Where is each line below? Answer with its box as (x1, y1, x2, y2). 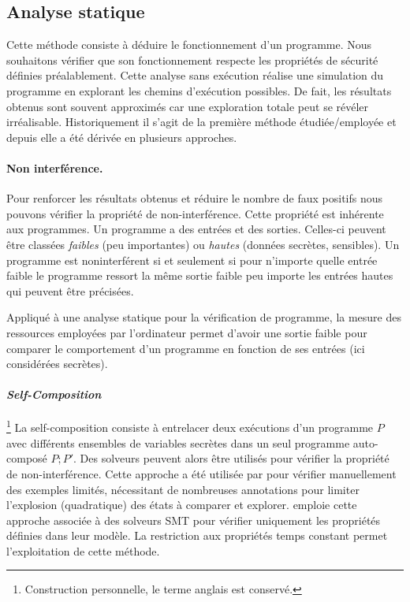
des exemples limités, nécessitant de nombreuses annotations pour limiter (6, 481, 360, 497)
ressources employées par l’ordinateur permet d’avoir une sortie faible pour (6, 324, 367, 340)
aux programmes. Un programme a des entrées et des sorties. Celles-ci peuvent (6, 221, 386, 237)
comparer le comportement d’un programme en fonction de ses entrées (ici (6, 340, 365, 356)
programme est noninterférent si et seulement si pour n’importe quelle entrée (6, 251, 378, 268)
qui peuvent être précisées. (6, 282, 134, 299)
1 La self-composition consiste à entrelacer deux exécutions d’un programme (6, 417, 374, 436)
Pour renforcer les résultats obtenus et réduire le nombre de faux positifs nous (6, 190, 383, 206)
